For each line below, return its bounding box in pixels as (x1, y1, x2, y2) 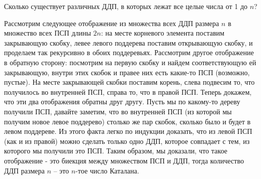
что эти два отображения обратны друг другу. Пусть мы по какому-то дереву (4, 96, 240, 107)
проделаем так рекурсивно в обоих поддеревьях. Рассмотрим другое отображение (4, 47, 254, 58)
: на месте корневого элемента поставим (101, 28, 225, 38)
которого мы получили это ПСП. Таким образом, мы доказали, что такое (4, 145, 228, 156)
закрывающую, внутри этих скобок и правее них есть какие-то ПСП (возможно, (4, 67, 250, 77)
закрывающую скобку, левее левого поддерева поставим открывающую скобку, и (4, 37, 253, 48)
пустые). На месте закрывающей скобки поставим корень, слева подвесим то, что (4, 77, 255, 87)
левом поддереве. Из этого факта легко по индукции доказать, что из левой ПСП (4, 126, 252, 136)
